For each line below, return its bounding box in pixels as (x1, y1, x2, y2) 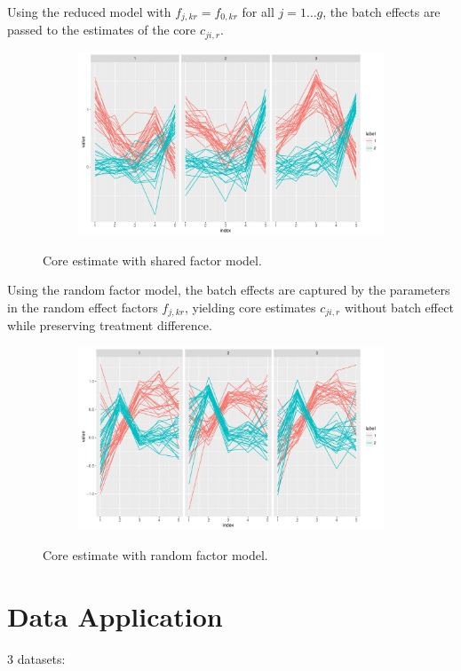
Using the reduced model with (7, 3, 171, 20)
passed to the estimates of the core (7, 20, 196, 39)
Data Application (7, 597, 223, 634)
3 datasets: (7, 649, 66, 667)
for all (242, 3, 274, 20)
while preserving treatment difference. (7, 316, 212, 335)
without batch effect (344, 297, 454, 316)
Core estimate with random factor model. (43, 545, 268, 564)
